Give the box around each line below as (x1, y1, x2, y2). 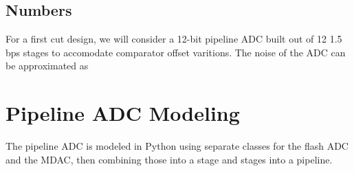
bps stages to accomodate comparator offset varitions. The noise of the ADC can (5, 45, 346, 59)
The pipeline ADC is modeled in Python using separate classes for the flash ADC (5, 139, 349, 153)
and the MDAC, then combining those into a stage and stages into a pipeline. (5, 152, 333, 166)
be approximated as (5, 58, 89, 73)
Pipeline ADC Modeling (5, 99, 240, 127)
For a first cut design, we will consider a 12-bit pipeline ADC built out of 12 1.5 (5, 32, 342, 46)
